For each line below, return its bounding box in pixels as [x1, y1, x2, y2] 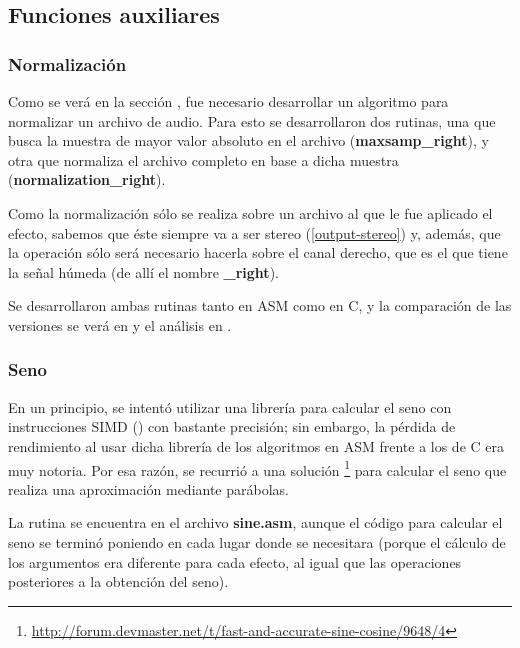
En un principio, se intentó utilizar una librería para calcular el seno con [8, 396, 452, 417]
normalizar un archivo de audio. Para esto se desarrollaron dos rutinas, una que [8, 110, 496, 131]
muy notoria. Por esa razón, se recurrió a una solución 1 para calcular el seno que [8, 456, 507, 480]
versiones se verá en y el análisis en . [8, 314, 232, 335]
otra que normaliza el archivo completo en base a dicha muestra [8, 149, 399, 170]
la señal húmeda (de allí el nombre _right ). [8, 261, 279, 282]
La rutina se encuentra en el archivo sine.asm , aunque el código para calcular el [8, 512, 503, 533]
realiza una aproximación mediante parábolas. [8, 478, 289, 499]
